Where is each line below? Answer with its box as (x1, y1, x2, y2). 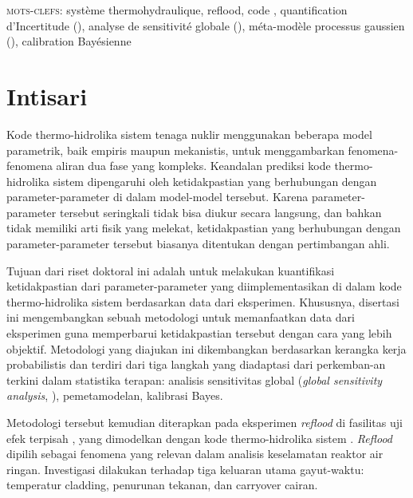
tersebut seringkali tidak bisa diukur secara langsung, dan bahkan (59, 204, 382, 220)
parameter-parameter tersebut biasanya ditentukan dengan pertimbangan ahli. (6, 235, 390, 252)
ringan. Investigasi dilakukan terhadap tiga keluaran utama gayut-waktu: (6, 460, 364, 477)
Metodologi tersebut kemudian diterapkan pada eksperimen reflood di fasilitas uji (6, 414, 403, 430)
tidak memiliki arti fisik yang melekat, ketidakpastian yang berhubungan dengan (6, 219, 401, 236)
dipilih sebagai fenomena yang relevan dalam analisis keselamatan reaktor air (6, 445, 383, 462)
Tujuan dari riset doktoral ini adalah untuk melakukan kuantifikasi (6, 262, 335, 279)
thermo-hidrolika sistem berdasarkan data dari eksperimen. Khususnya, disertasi (6, 293, 399, 310)
